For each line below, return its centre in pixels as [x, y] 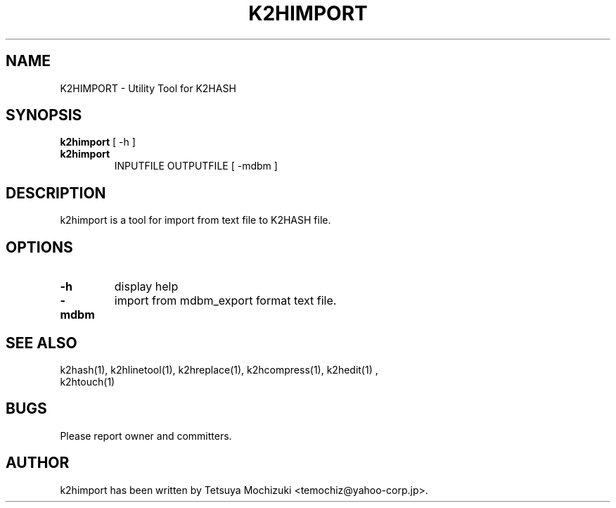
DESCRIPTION [56, 193]
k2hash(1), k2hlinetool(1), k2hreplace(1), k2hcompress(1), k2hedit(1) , [219, 369]
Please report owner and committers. [146, 436]
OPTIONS [39, 247]
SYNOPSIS [44, 115]
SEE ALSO [41, 343]
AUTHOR [38, 463]
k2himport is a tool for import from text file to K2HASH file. [195, 220]
